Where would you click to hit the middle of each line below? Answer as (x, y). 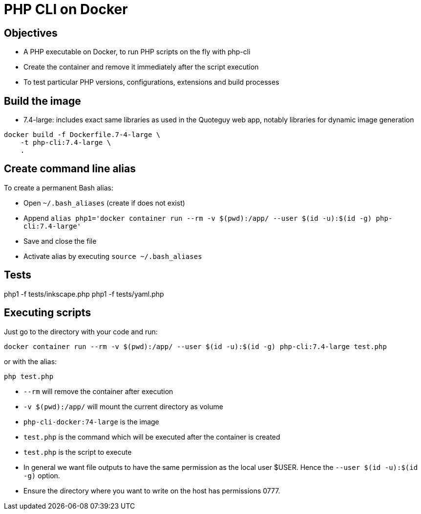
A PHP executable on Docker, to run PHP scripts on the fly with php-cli (137, 52)
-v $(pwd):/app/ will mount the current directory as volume (123, 406)
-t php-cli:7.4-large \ (66, 143)
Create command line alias (70, 169)
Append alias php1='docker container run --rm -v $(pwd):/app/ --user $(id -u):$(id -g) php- (208, 218)
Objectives (31, 33)
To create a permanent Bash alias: (59, 187)
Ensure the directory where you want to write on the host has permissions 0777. (152, 491)
